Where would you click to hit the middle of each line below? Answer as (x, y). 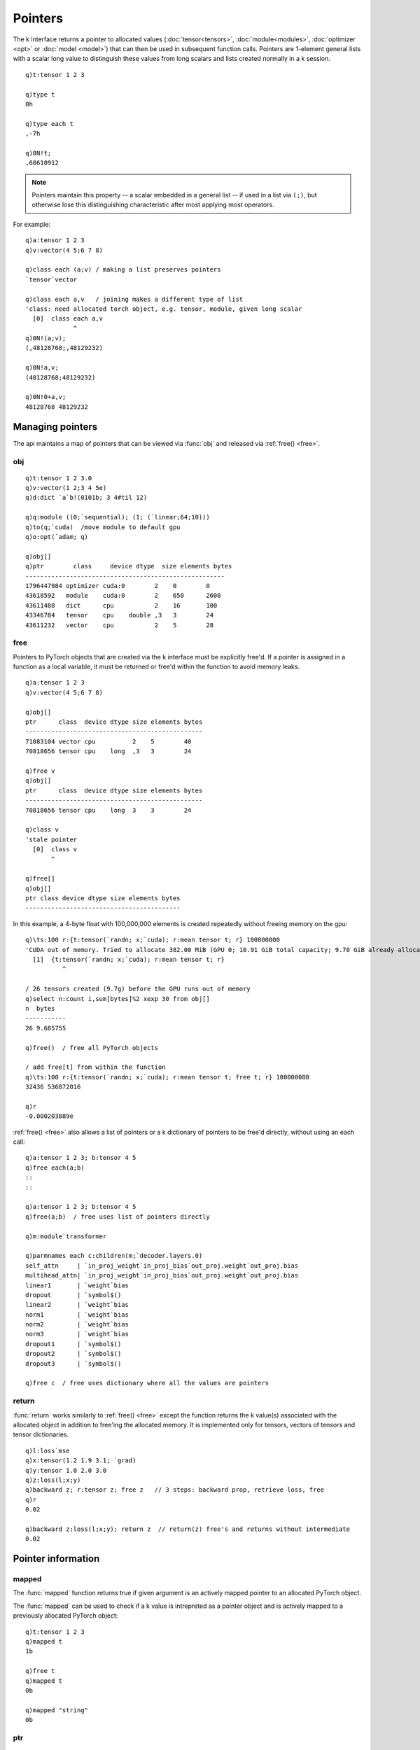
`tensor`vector (51, 279)
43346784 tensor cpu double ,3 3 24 (119, 615)
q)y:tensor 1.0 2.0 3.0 (66, 1470)
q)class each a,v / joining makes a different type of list (134, 299)
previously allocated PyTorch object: (65, 1616)
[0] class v (55, 849)
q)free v (40, 771)
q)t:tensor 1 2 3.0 (59, 478)
